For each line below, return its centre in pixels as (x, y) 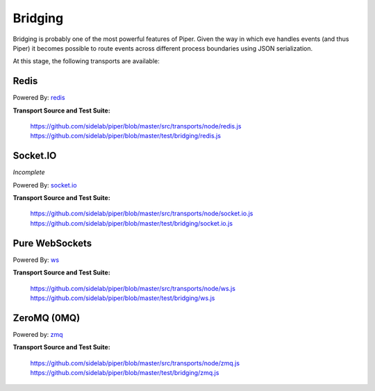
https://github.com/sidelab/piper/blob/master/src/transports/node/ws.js (133, 288)
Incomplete (29, 172)
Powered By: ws (36, 260)
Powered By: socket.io (45, 185)
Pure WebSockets (52, 243)
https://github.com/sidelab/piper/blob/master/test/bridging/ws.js (123, 298)
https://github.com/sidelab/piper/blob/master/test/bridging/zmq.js (125, 373)
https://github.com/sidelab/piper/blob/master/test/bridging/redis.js (126, 136)
